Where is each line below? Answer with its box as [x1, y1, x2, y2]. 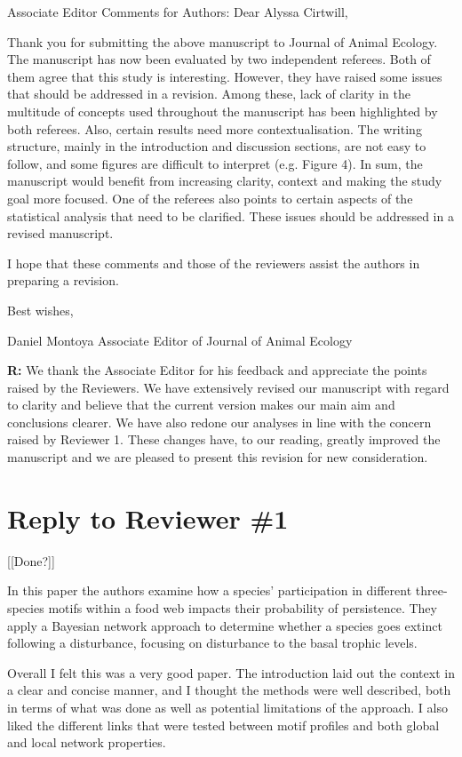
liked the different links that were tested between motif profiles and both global [7, 715, 440, 734]
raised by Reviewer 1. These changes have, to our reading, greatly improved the [7, 430, 441, 449]
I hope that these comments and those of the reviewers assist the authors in [7, 253, 420, 272]
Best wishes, [7, 300, 74, 319]
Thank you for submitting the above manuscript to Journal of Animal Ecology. [7, 32, 438, 51]
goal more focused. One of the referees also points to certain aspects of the [7, 188, 413, 207]
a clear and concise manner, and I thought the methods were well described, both [7, 681, 451, 699]
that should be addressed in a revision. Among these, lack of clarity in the [7, 84, 410, 103]
